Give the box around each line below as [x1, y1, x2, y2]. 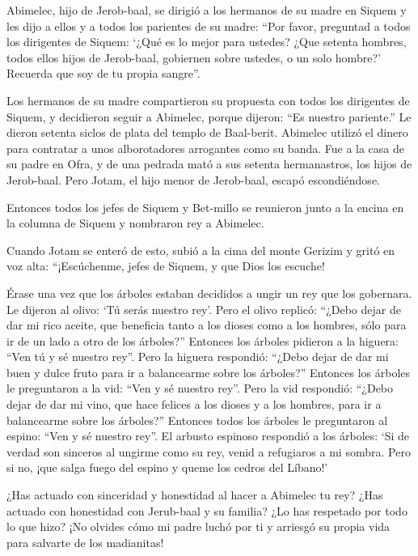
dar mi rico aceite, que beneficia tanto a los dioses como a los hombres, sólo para [6, 316, 407, 333]
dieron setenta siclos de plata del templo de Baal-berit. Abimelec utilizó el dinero [6, 124, 408, 141]
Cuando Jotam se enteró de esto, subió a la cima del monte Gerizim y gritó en [6, 241, 395, 258]
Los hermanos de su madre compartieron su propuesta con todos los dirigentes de [6, 91, 410, 108]
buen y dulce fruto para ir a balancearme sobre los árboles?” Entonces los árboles [6, 363, 411, 380]
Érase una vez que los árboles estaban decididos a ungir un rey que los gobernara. [6, 284, 412, 301]
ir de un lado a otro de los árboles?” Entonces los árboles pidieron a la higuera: [6, 332, 399, 349]
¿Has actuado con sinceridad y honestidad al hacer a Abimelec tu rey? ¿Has [6, 486, 383, 503]
